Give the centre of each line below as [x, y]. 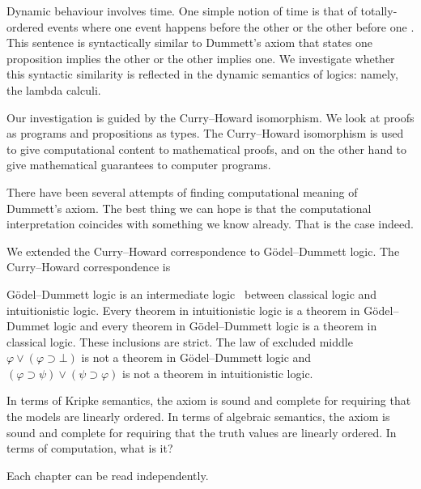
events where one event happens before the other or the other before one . [231, 26]
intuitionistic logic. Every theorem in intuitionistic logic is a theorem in [183, 310]
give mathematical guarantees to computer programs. [139, 165]
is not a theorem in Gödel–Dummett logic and [196, 357]
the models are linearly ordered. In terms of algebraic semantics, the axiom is [198, 417]
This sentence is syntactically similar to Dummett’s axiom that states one [189, 43]
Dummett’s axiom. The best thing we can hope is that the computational [189, 208]
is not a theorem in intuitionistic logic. [218, 373]
